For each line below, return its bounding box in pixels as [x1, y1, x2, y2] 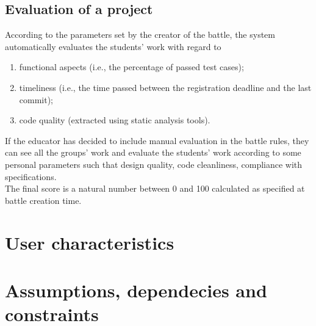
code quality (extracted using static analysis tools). [19, 114, 210, 126]
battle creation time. [5, 194, 82, 206]
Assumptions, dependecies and [5, 277, 267, 302]
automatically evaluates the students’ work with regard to [5, 40, 221, 53]
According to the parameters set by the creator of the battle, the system [5, 28, 276, 41]
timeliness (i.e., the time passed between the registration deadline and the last [19, 81, 312, 93]
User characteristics [5, 230, 174, 255]
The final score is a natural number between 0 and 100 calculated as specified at [5, 182, 305, 195]
